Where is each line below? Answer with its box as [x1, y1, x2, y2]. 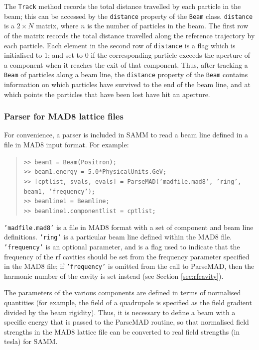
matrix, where [36, 20, 79, 31]
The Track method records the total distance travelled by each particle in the [4, 1, 241, 11]
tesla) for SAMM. [4, 336, 58, 347]
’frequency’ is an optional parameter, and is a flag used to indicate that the [4, 241, 240, 251]
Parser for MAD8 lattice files [4, 110, 124, 122]
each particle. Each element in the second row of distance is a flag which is [4, 40, 236, 50]
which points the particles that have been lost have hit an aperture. [4, 89, 210, 99]
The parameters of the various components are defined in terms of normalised [4, 287, 241, 298]
